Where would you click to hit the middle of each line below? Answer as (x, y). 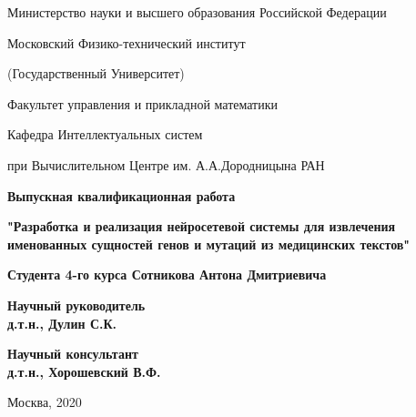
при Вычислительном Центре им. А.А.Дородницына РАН (166, 164)
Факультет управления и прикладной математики (143, 103)
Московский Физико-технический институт (127, 42)
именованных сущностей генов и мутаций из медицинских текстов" (209, 244)
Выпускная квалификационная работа (122, 195)
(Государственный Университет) (96, 73)
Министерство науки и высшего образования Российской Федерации (197, 12)
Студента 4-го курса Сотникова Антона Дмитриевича (167, 275)
